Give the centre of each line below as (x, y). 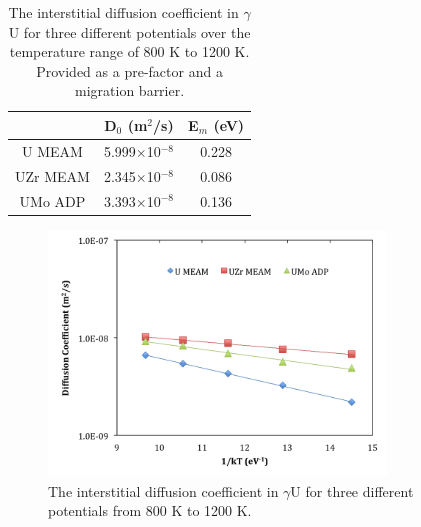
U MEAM (52, 150)
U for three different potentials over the (129, 31)
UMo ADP (52, 200)
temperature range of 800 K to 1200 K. (129, 51)
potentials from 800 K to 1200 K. (150, 510)
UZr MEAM (52, 175)
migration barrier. (130, 90)
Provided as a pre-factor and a (129, 70)
